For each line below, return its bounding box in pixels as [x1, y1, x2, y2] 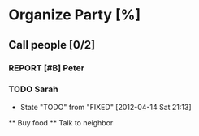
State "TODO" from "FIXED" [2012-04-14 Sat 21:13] [19, 102, 193, 112]
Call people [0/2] [8, 38, 96, 52]
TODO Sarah [8, 83, 58, 95]
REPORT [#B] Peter [8, 62, 85, 74]
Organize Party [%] [8, 6, 141, 24]
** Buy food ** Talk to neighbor [8, 117, 114, 127]
